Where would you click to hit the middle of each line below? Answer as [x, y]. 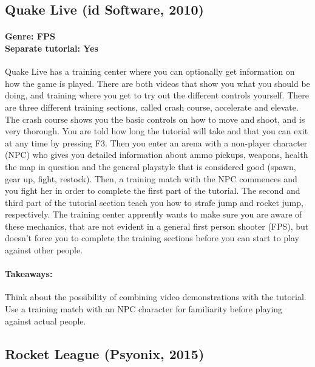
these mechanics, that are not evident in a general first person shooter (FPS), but [157, 226]
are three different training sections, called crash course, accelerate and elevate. [152, 107]
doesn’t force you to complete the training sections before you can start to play [152, 238]
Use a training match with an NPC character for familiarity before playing [144, 309]
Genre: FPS [30, 36]
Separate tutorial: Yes [52, 48]
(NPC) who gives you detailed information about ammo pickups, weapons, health [157, 155]
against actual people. [46, 321]
